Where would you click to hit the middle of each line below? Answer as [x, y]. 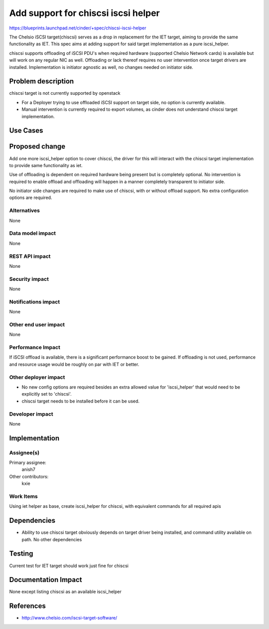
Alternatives [24, 210]
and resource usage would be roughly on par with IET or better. [74, 364]
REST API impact [30, 256]
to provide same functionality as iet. [46, 165]
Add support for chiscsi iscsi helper [84, 13]
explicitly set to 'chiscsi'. [47, 394]
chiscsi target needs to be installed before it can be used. [80, 401]
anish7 [29, 469]
